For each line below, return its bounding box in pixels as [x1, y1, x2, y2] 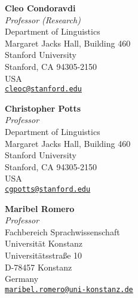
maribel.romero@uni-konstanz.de [5, 285, 133, 294]
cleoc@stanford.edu [5, 85, 82, 94]
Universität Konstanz [5, 237, 83, 250]
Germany [5, 272, 39, 285]
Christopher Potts [5, 102, 81, 114]
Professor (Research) [5, 13, 81, 26]
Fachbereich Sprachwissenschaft [5, 225, 120, 238]
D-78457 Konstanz [5, 260, 72, 273]
